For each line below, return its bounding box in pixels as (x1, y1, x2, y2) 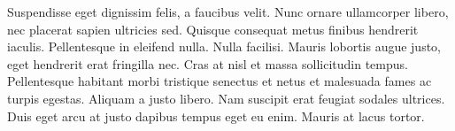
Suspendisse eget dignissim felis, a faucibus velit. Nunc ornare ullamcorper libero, (7, 3, 449, 20)
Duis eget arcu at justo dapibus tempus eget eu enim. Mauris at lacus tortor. (7, 106, 425, 125)
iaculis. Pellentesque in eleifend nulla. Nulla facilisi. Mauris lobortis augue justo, (7, 37, 442, 56)
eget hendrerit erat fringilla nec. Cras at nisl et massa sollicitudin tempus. (7, 54, 408, 73)
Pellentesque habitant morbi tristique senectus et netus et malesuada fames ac (7, 72, 432, 90)
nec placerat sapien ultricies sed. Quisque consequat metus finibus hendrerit (7, 19, 419, 38)
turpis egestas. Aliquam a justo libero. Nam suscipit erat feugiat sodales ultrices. (7, 89, 445, 107)
